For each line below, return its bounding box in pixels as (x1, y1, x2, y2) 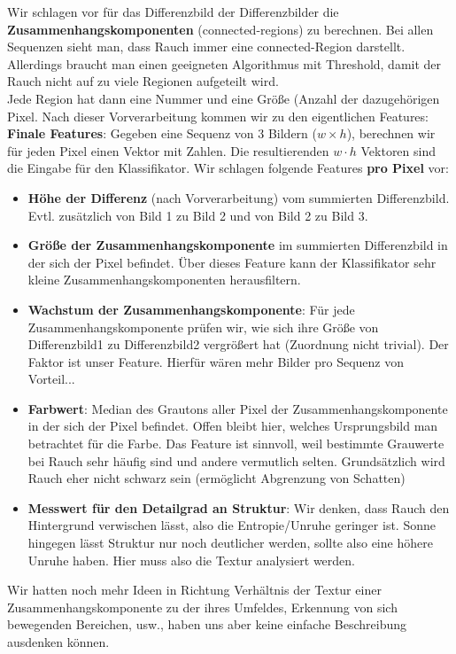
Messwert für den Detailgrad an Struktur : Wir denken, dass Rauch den (27, 498, 450, 517)
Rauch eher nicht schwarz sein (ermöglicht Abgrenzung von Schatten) (27, 469, 406, 487)
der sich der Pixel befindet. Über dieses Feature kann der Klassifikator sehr (27, 253, 437, 271)
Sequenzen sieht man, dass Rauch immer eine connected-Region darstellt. (7, 37, 406, 56)
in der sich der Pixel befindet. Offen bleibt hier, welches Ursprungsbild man (27, 417, 438, 435)
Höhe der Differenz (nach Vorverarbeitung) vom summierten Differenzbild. (27, 188, 450, 206)
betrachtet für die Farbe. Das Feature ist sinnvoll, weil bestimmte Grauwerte (27, 434, 444, 453)
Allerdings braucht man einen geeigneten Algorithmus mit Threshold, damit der (7, 54, 442, 73)
